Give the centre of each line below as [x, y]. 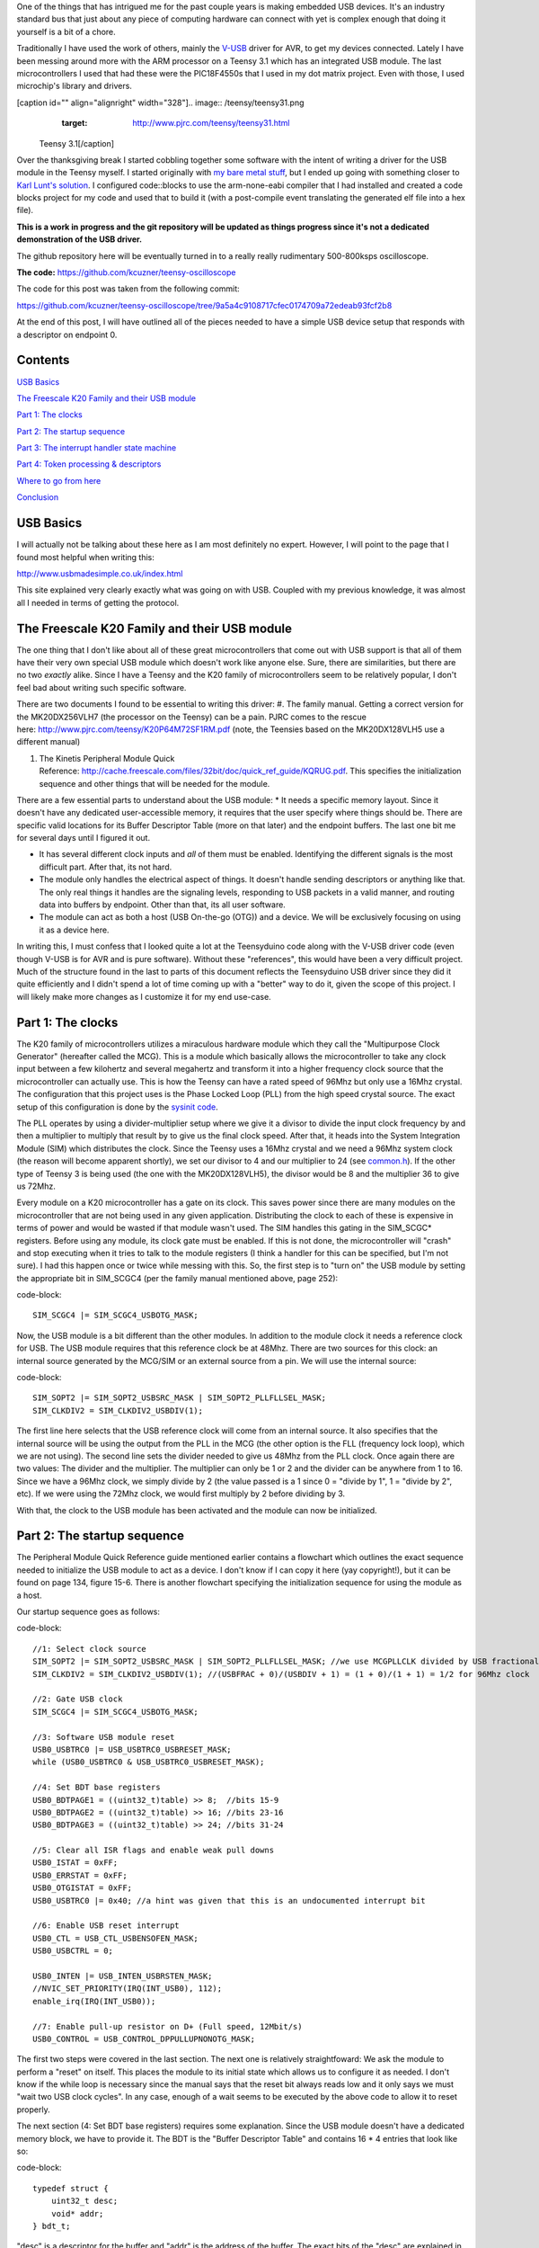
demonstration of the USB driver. [80, 239]
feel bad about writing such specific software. [102, 687]
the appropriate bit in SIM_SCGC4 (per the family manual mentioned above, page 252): [177, 1278]
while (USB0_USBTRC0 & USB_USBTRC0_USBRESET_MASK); [149, 1762]
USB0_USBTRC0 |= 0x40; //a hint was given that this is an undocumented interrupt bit [229, 1900]
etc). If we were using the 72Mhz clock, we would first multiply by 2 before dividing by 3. [181, 1494]
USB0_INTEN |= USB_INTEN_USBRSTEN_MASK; [123, 1976]
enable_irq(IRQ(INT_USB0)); [94, 2001]
